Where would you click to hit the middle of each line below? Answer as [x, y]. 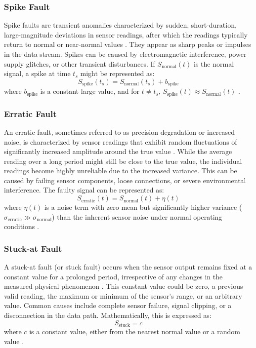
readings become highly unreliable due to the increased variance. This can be [121, 171]
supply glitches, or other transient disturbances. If [80, 63]
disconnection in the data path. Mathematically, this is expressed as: [108, 315]
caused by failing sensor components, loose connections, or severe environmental [125, 180]
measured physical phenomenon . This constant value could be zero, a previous [124, 286]
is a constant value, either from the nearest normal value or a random [135, 331]
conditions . [21, 226]
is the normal [214, 63]
